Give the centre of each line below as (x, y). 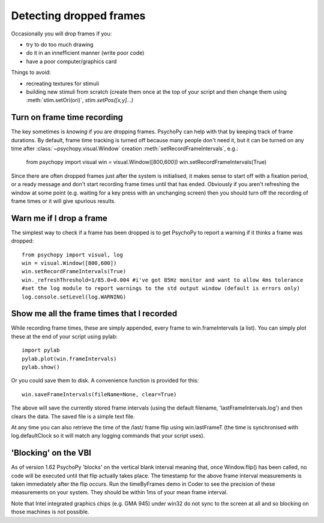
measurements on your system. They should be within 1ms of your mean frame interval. (119, 492)
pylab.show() (41, 367)
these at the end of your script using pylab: (64, 336)
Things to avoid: (31, 73)
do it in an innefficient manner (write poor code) (85, 53)
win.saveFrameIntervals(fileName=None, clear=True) (99, 394)
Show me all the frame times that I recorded (94, 314)
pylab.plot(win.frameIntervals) (69, 358)
